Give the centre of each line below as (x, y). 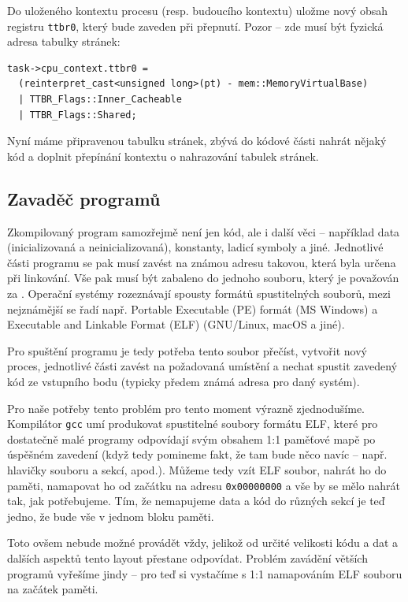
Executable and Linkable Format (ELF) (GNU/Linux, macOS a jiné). (176, 324)
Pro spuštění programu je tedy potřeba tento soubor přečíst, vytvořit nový (187, 350)
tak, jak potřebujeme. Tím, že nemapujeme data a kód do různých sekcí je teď (196, 501)
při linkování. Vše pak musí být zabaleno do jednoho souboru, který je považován (203, 278)
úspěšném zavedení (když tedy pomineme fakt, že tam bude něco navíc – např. (197, 454)
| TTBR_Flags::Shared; (78, 115)
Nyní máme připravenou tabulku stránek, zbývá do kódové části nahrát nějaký (197, 141)
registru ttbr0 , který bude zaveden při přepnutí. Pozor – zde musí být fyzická (195, 26)
